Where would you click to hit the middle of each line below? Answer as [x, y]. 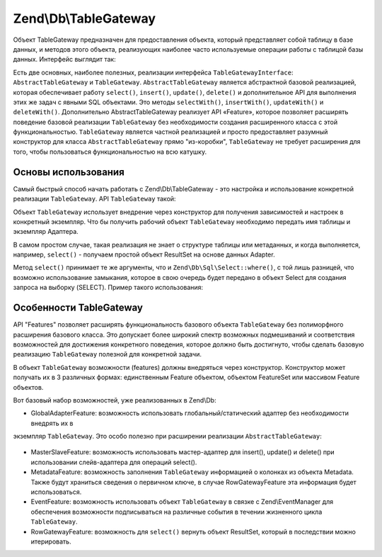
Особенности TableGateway [78, 308]
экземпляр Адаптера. [46, 232]
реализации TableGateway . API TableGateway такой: [94, 199]
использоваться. [56, 492]
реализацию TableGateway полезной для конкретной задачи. [107, 354]
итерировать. [51, 541]
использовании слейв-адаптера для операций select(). [114, 462]
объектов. [28, 387]
